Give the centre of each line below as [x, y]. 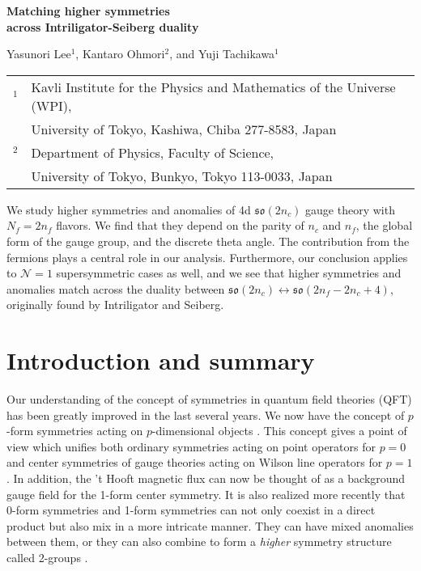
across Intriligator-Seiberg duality [103, 26]
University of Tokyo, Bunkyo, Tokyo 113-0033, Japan [182, 176]
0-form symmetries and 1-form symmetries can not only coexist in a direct [191, 510]
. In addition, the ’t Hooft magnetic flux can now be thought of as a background [206, 478]
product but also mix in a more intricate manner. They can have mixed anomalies [210, 525]
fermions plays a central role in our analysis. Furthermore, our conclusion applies [207, 257]
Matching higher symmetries [88, 11]
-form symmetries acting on [75, 431]
